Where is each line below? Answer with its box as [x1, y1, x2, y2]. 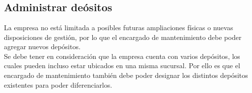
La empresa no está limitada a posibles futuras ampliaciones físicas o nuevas [4, 22, 233, 33]
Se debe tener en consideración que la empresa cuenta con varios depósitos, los [4, 51, 240, 61]
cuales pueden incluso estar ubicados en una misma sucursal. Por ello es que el [4, 60, 240, 71]
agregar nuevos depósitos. [4, 41, 81, 52]
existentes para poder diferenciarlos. [4, 79, 112, 90]
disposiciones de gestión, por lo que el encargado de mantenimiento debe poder [4, 32, 242, 42]
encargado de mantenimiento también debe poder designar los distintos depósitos [4, 70, 248, 80]
